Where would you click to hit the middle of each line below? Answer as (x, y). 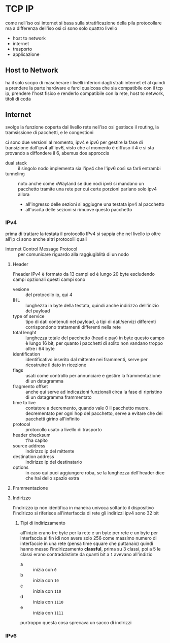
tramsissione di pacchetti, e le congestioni (49, 132)
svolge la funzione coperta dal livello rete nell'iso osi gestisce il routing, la (82, 127)
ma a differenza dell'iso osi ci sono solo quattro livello (61, 28)
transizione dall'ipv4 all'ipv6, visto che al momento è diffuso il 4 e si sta (80, 147)
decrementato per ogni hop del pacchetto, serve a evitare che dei (94, 413)
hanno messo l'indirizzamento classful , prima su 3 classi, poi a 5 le (90, 549)
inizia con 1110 (48, 602)
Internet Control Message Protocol (41, 249)
